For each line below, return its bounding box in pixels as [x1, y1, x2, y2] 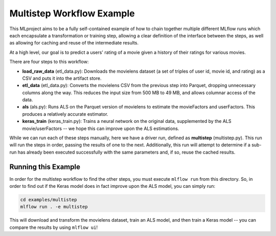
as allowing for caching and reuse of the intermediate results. [9, 40, 139, 46]
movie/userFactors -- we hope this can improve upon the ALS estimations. [22, 125, 179, 132]
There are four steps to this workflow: [9, 59, 89, 65]
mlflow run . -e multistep [20, 204, 88, 210]
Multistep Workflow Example [9, 8, 135, 19]
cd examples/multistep [20, 197, 77, 203]
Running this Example [9, 162, 80, 171]
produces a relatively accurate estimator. [22, 111, 108, 117]
